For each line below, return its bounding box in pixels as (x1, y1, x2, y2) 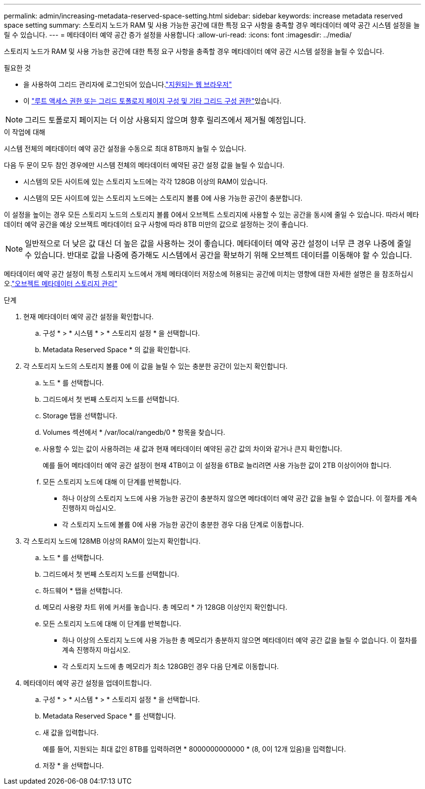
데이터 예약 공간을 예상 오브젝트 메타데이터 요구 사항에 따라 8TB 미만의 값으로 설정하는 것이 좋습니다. (4, 220, 308, 228)
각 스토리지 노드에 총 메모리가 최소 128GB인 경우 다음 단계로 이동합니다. (62, 662, 279, 670)
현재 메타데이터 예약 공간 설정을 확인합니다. (23, 312, 154, 321)
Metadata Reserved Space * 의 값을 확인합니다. (43, 345, 191, 354)
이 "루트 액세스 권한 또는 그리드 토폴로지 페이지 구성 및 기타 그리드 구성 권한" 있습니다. (23, 97, 281, 105)
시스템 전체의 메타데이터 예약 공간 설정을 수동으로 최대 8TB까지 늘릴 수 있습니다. (4, 144, 246, 153)
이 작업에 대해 (4, 128, 46, 136)
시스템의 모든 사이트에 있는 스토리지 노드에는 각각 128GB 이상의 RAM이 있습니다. (23, 177, 268, 186)
